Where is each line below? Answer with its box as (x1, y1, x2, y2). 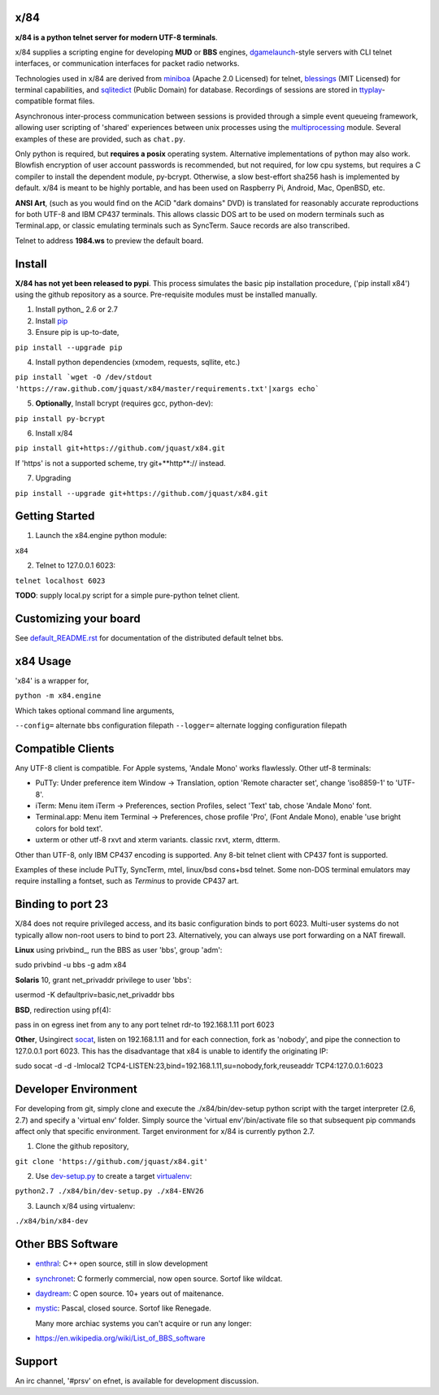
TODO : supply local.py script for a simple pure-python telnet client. (15, 590, 240, 600)
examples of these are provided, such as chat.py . (15, 134, 186, 144)
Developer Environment (15, 1082, 138, 1097)
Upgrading (35, 473, 72, 483)
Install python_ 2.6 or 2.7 (35, 305, 118, 315)
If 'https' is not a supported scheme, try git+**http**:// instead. (15, 458, 227, 467)
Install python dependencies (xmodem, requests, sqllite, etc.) (35, 358, 241, 367)
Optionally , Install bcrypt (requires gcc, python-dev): (35, 398, 214, 408)
